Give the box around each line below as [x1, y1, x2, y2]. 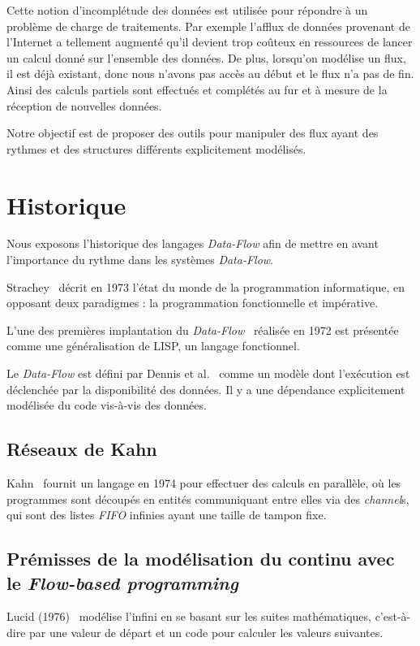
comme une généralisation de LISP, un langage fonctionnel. [6, 337, 300, 354]
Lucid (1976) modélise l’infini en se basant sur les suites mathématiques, [6, 608, 371, 625]
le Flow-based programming [6, 570, 238, 595]
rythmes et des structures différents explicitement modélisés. [6, 140, 306, 157]
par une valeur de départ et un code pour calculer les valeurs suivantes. [29, 623, 384, 640]
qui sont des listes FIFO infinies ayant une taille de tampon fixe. [6, 506, 327, 523]
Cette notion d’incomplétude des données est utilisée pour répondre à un [6, 2, 368, 18]
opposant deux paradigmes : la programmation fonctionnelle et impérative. [6, 294, 379, 311]
